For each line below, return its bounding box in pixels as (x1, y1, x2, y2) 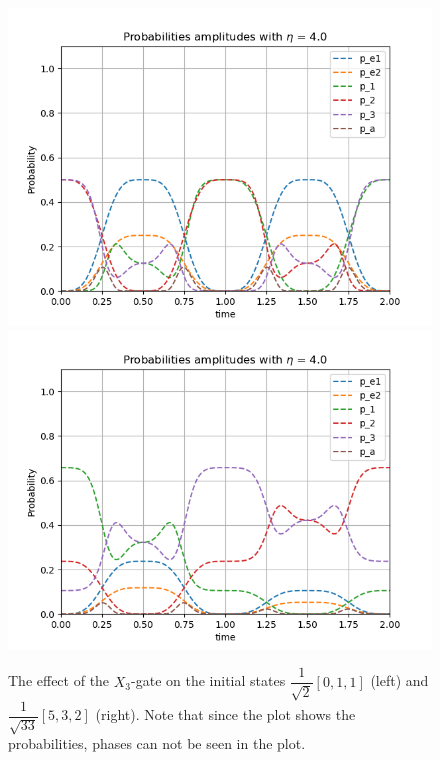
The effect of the (8, 670, 110, 691)
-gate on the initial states (131, 670, 286, 691)
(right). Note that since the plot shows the (95, 704, 356, 725)
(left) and (370, 670, 429, 691)
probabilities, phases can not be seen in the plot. (8, 733, 306, 754)
